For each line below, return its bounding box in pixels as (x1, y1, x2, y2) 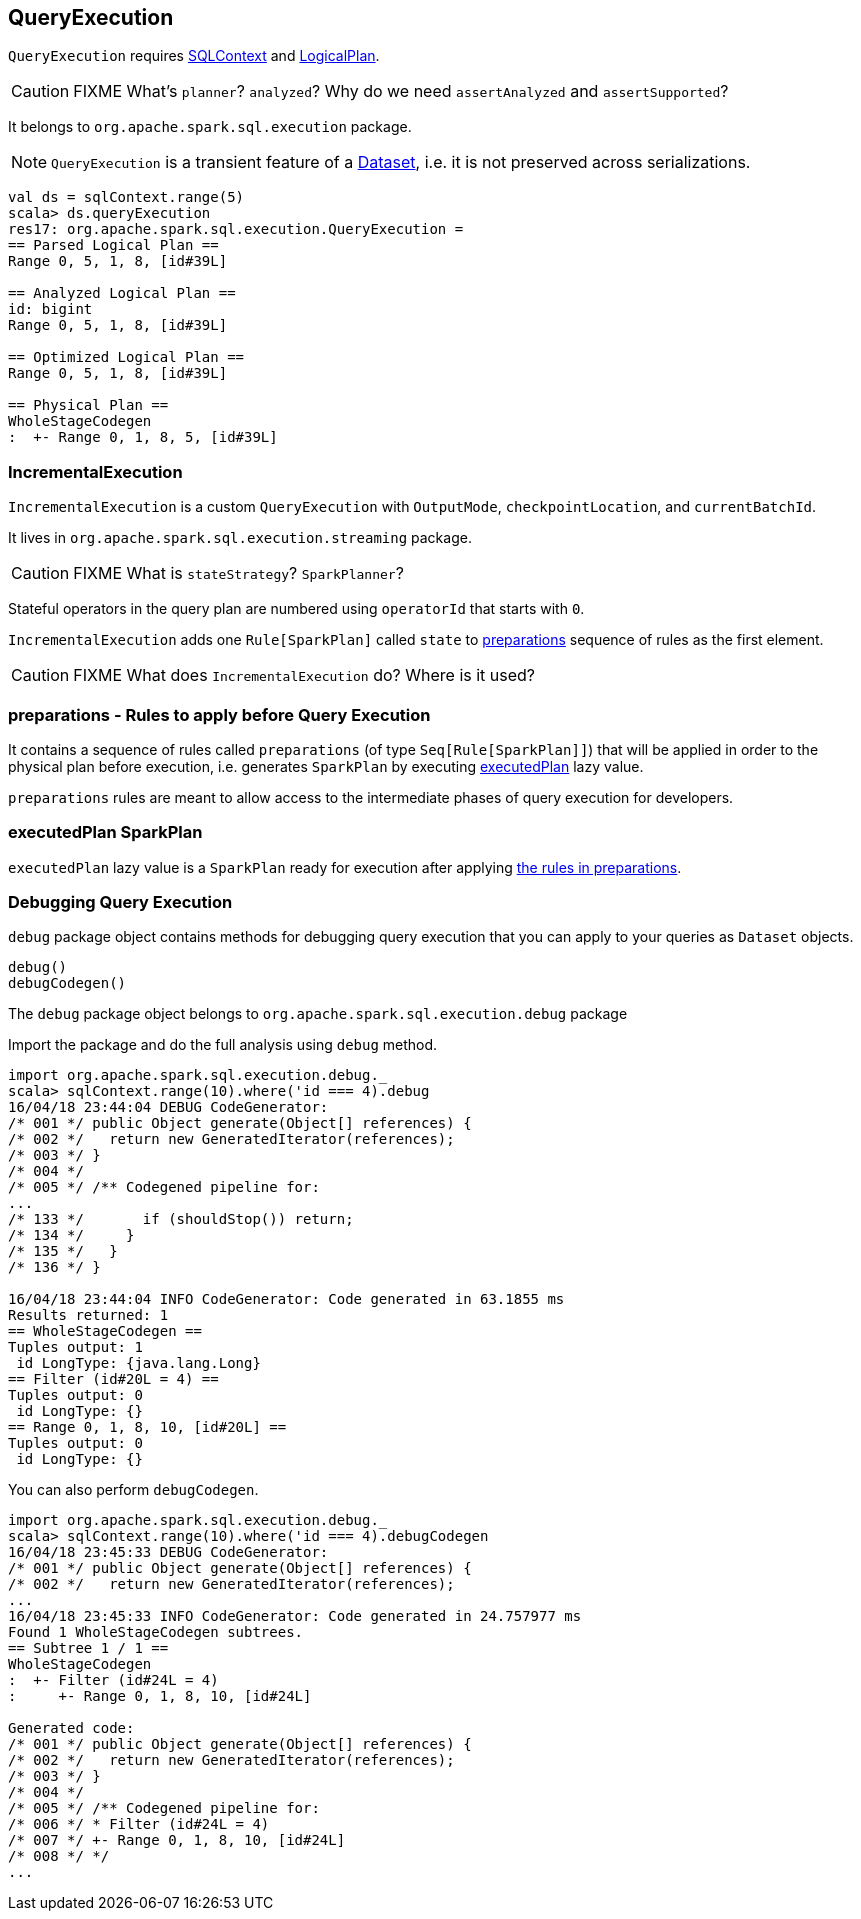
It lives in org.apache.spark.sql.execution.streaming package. (8, 529, 472, 547)
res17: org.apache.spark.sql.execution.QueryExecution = (8, 221, 464, 238)
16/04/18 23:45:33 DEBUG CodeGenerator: (8, 1544, 329, 1561)
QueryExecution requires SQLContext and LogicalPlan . (8, 47, 380, 65)
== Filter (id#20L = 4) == (8, 1371, 219, 1388)
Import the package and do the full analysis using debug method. (8, 1036, 438, 1054)
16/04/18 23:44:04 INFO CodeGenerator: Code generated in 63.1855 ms (8, 1291, 565, 1308)
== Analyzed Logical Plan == (8, 285, 236, 302)
